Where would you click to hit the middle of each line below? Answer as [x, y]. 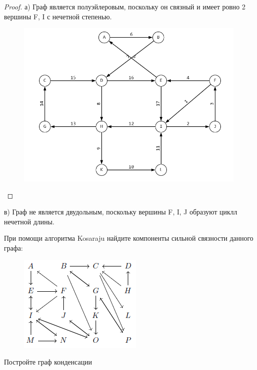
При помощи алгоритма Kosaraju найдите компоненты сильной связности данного [129, 238]
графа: [14, 248]
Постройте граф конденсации [48, 362]
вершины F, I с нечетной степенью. [58, 16]
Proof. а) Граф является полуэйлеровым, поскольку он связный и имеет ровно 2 [125, 6]
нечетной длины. [29, 221]
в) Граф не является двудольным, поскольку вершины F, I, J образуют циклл [121, 212]
